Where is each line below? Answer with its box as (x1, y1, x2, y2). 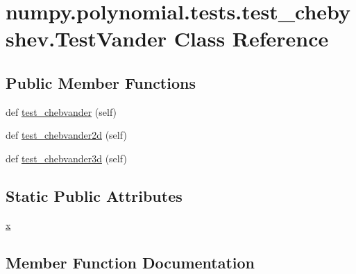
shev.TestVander (6, 24, 167, 53)
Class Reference (173, 24, 329, 53)
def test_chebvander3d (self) (6, 151, 127, 165)
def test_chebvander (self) (6, 104, 117, 119)
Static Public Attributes (6, 185, 183, 206)
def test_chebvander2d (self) (6, 128, 127, 142)
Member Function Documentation (6, 251, 255, 273)
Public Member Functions (6, 71, 196, 93)
